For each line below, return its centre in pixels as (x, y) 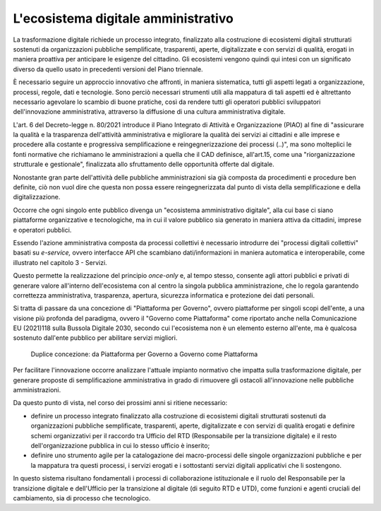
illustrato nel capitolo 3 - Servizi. (60, 262)
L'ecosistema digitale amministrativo (123, 18)
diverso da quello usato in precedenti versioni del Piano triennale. (108, 69)
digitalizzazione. (37, 197)
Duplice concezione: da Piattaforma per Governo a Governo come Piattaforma (144, 354)
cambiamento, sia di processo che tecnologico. (82, 498)
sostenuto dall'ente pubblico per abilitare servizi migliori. (95, 338)
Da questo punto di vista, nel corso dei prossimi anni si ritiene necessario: (120, 403)
